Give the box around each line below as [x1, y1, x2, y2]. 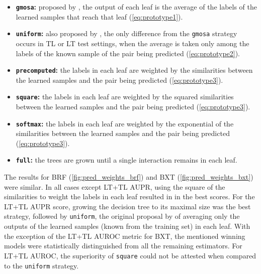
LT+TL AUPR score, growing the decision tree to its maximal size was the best [4, 201, 251, 211]
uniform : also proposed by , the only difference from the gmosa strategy [16, 28, 237, 39]
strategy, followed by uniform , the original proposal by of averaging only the [4, 211, 240, 221]
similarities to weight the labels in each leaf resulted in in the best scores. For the [4, 191, 255, 202]
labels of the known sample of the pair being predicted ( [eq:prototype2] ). [16, 48, 240, 58]
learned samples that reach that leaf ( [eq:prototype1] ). [16, 11, 183, 22]
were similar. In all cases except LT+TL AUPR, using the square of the [4, 181, 225, 192]
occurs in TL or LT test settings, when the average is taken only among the [16, 38, 249, 48]
